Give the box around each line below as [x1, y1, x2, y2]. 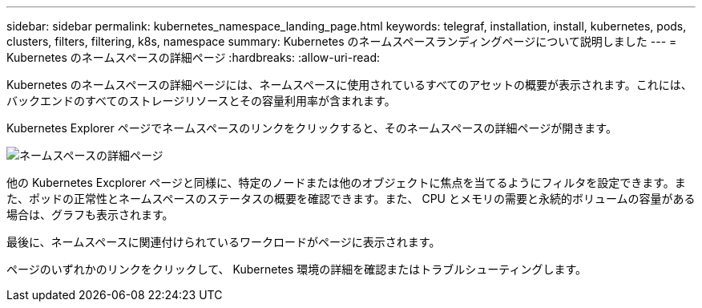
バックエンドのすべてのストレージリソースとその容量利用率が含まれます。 [6, 94, 396, 107]
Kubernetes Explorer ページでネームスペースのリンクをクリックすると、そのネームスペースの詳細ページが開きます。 [6, 121, 617, 135]
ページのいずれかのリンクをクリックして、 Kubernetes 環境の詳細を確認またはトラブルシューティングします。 [6, 262, 587, 276]
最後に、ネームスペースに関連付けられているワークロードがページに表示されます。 [6, 235, 441, 249]
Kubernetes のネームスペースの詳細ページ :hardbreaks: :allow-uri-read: [6, 51, 380, 64]
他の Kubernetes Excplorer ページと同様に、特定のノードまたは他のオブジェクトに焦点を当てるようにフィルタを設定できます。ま [6, 176, 686, 189]
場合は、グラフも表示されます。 [6, 208, 174, 221]
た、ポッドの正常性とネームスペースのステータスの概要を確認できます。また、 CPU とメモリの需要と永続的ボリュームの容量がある [6, 192, 696, 205]
